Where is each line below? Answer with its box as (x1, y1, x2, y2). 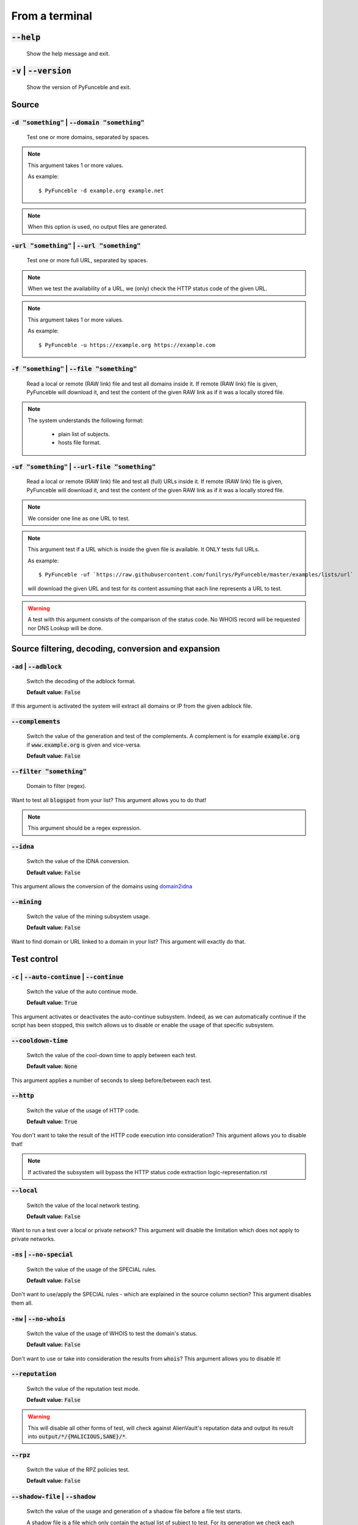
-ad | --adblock (11, 662, 62, 670)
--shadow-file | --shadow (11, 1492, 96, 1501)
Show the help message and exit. (26, 49, 110, 57)
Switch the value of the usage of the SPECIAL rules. (26, 1266, 157, 1273)
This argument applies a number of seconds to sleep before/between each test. (11, 1077, 212, 1084)
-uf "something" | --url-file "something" (11, 462, 156, 471)
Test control (11, 953, 58, 964)
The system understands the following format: (27, 417, 144, 424)
